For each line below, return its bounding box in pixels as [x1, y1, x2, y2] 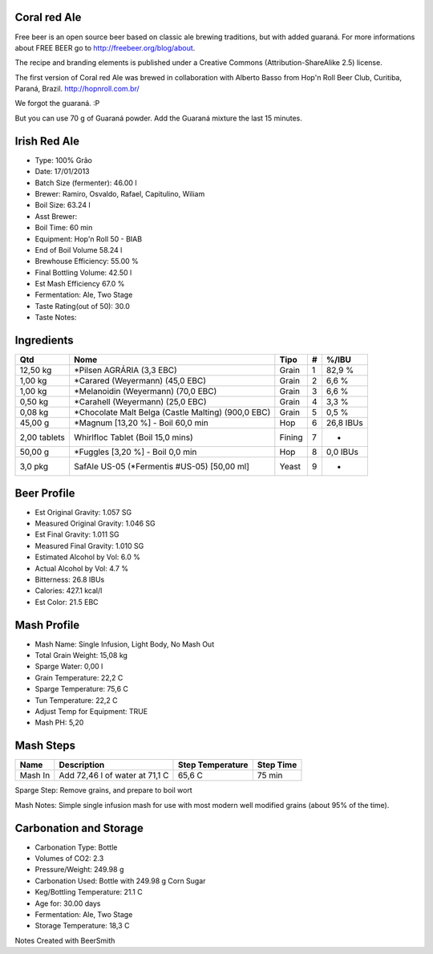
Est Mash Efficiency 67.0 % [34, 279, 125, 289]
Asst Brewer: [34, 211, 78, 221]
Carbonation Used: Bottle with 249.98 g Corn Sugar [34, 875, 206, 886]
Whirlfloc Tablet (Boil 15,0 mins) [73, 432, 193, 443]
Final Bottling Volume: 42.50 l [34, 267, 132, 277]
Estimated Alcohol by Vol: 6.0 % [34, 552, 140, 562]
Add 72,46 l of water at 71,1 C [59, 770, 169, 781]
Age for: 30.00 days [34, 899, 101, 908]
